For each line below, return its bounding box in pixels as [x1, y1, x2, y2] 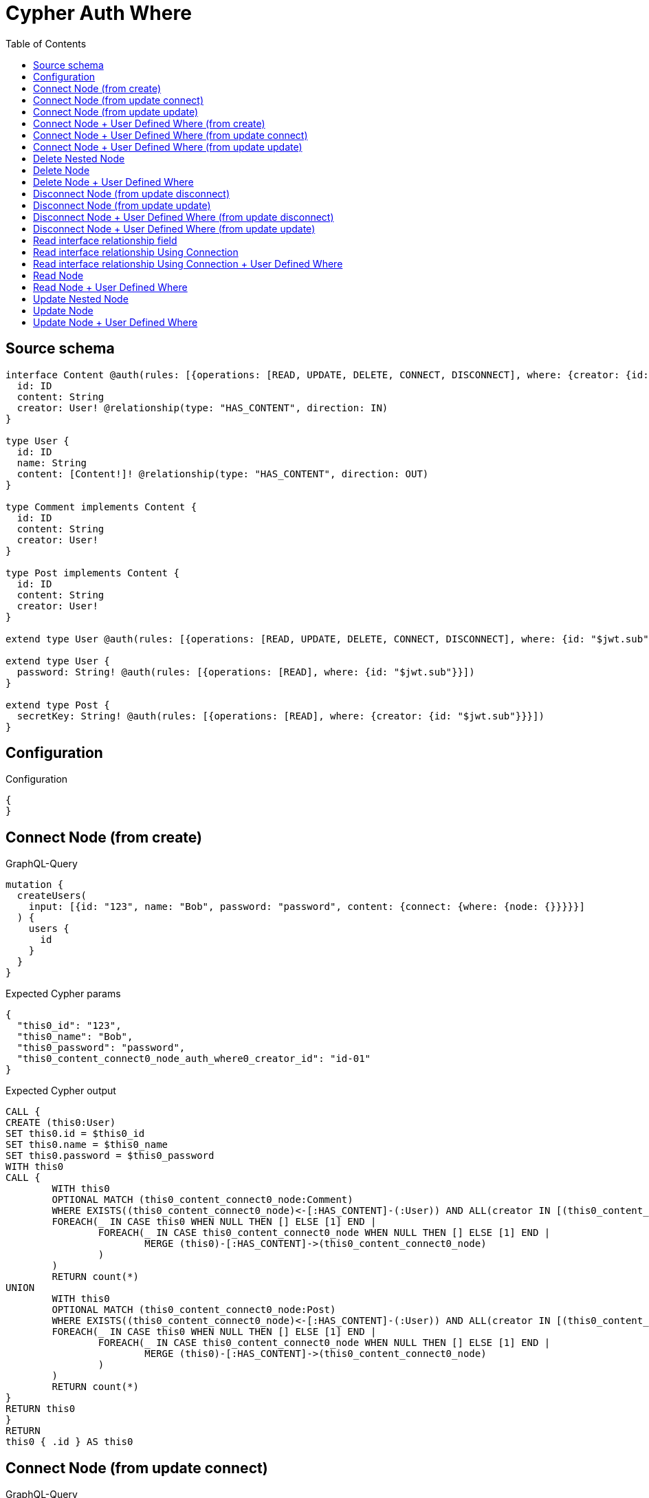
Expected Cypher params [5, 988, 121, 1000]
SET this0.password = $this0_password [5, 1150, 214, 1162]
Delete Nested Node [33, 152, 125, 164]
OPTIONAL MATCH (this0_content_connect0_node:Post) [52, 1304, 336, 1316]
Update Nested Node [33, 292, 129, 305]
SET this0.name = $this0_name [5, 1139, 168, 1151]
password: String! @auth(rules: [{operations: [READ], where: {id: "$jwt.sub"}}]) [16, 666, 475, 677]
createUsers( [16, 890, 87, 902]
